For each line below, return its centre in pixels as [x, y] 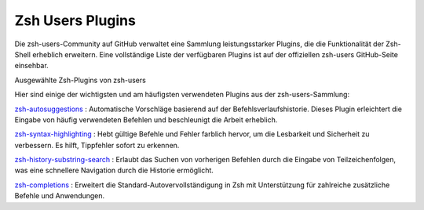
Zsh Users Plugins [75, 20]
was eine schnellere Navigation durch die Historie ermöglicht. [114, 170]
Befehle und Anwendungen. [60, 196]
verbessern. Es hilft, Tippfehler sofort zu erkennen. [97, 145]
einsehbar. [31, 66]
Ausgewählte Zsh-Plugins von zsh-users [80, 80]
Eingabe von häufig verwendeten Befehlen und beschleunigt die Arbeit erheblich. [146, 119]
